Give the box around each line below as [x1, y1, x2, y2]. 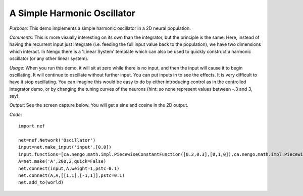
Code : [9, 111, 22, 117]
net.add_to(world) [18, 179, 64, 185]
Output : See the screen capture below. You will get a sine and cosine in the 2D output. [9, 102, 189, 108]
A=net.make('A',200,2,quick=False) [18, 159, 107, 164]
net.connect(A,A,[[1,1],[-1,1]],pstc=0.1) [18, 172, 125, 178]
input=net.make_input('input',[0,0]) [18, 144, 112, 150]
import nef [18, 123, 45, 129]
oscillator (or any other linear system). [9, 55, 88, 61]
